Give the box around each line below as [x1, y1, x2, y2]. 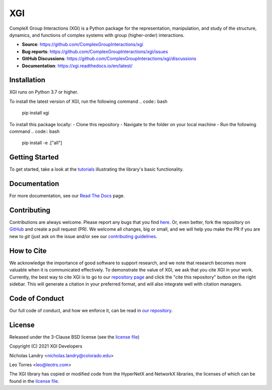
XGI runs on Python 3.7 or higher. [9, 89, 79, 95]
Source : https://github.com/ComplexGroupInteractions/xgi [22, 41, 144, 47]
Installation [9, 76, 45, 84]
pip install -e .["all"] [22, 140, 62, 146]
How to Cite [9, 246, 47, 255]
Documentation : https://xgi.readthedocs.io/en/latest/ [22, 63, 133, 69]
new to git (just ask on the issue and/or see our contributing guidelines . [9, 233, 158, 239]
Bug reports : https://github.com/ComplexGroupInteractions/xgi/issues [22, 48, 168, 54]
